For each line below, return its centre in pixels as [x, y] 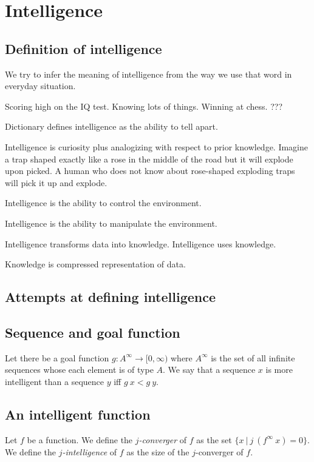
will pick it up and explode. [56, 182]
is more [279, 370]
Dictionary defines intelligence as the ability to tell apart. [111, 126]
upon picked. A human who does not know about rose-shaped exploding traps [150, 171]
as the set [214, 439]
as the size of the [158, 451]
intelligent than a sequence [55, 381]
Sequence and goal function [93, 332]
